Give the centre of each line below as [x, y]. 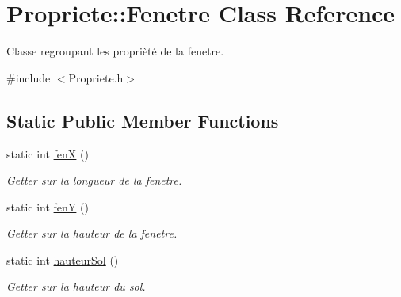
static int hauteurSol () [63, 259]
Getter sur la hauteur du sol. [76, 286]
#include [29, 77]
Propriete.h [96, 77]
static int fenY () [48, 206]
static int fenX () [48, 153]
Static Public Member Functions [143, 120]
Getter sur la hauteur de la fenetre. [92, 233]
